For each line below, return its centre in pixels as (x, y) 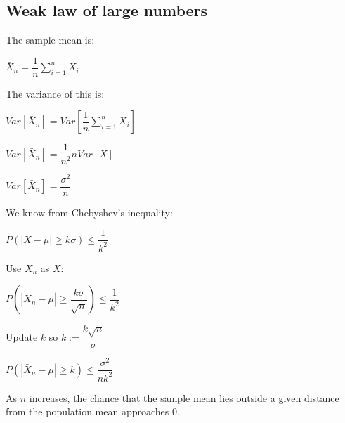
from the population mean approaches (87, 411)
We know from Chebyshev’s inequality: (89, 212)
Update (22, 337)
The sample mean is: (50, 40)
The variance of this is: (55, 93)
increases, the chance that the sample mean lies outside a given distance (184, 397)
